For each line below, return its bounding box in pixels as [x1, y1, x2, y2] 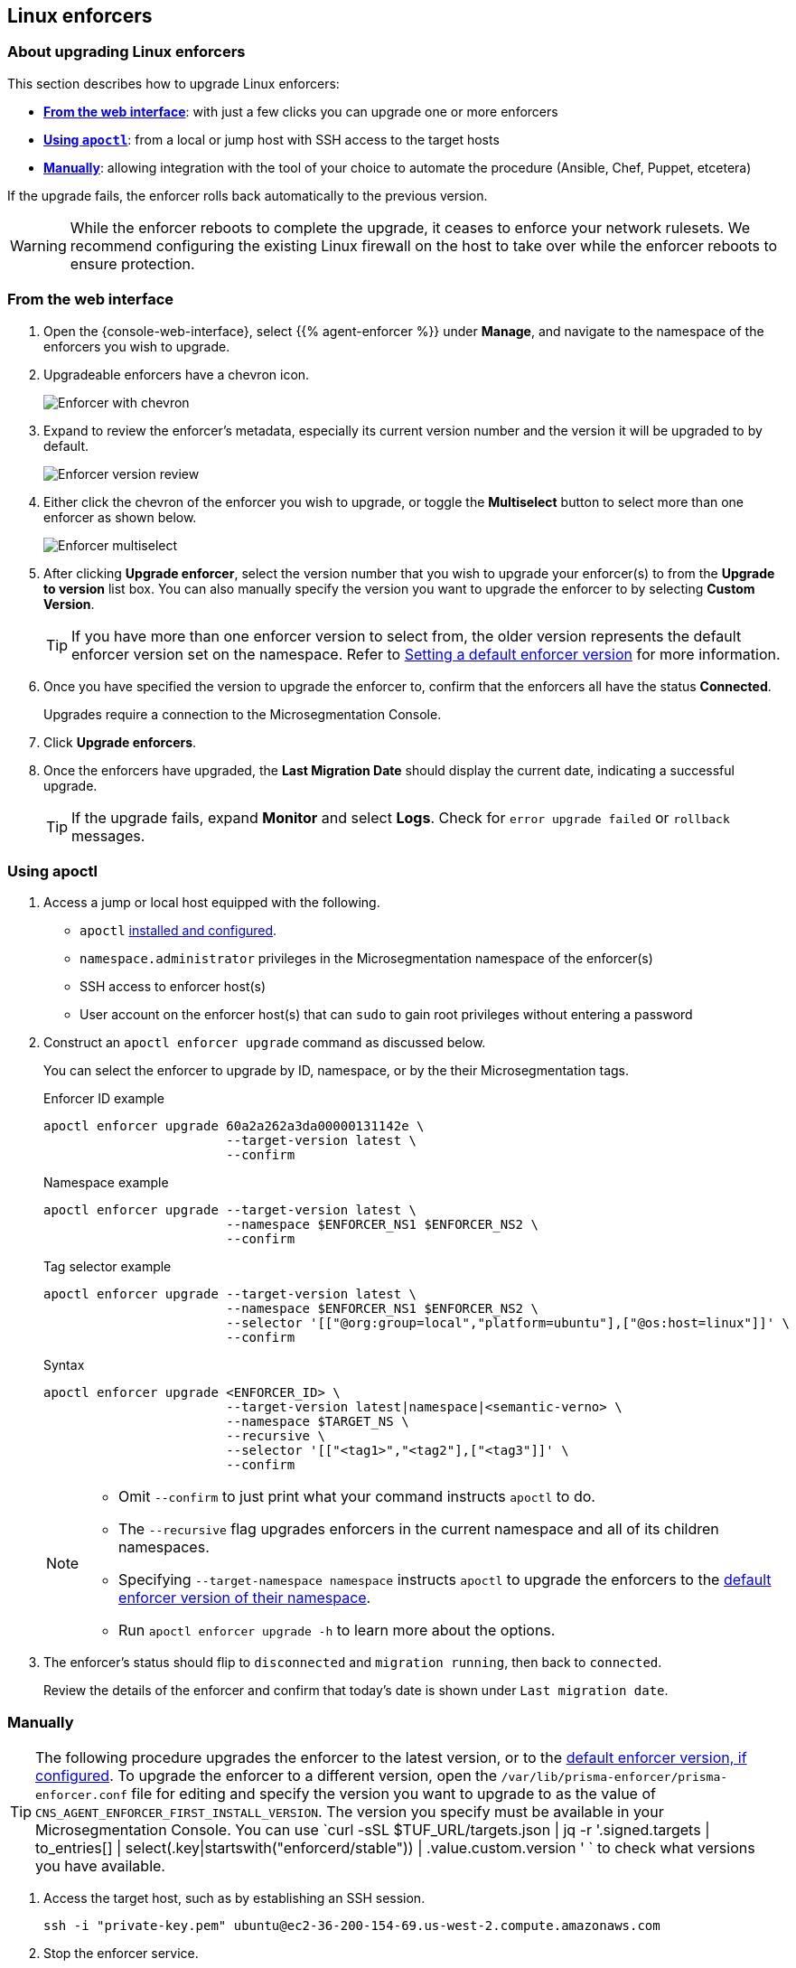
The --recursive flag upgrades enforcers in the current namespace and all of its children [118, 1520, 719, 1539]
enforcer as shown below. [43, 509, 197, 525]
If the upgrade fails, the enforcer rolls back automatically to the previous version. [7, 187, 488, 203]
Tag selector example [43, 1259, 172, 1275]
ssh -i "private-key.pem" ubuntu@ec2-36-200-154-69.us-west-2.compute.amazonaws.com [43, 1918, 660, 1934]
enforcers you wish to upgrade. [43, 338, 230, 354]
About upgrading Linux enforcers [7, 42, 246, 61]
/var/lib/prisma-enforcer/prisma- [501, 1770, 728, 1785]
